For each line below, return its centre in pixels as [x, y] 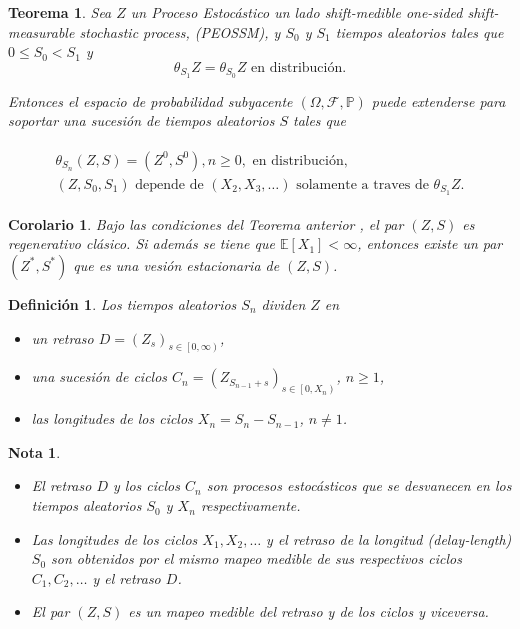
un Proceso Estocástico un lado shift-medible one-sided [296, 12]
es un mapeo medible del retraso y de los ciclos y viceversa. [308, 611]
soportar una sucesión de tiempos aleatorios [141, 120]
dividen [283, 303]
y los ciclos [146, 485]
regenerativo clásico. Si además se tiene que [141, 243]
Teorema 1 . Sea [60, 12]
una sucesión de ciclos [99, 376]
